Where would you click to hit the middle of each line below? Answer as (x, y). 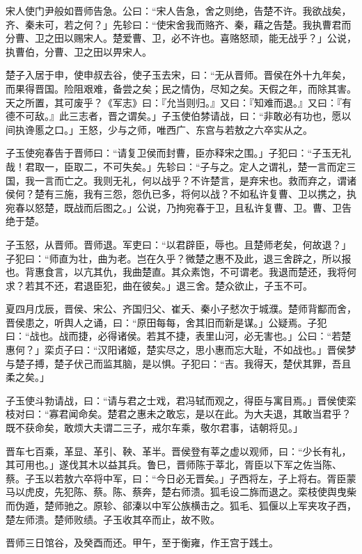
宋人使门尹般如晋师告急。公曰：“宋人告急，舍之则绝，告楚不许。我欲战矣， (179, 10)
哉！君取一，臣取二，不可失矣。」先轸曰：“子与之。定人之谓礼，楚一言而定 (176, 166)
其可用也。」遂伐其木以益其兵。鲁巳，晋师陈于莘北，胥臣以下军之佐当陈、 (174, 465)
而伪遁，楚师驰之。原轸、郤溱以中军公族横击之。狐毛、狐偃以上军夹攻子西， (181, 505)
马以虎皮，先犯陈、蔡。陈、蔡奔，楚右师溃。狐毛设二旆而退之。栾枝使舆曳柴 (181, 492)
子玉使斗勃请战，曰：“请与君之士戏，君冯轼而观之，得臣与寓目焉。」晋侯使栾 (181, 400)
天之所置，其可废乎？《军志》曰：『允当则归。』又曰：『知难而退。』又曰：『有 (179, 102)
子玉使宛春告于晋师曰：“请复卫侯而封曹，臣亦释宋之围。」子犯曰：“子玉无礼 (179, 153)
